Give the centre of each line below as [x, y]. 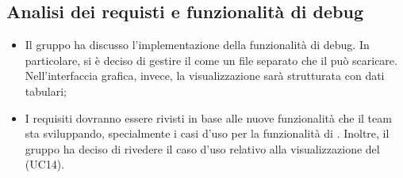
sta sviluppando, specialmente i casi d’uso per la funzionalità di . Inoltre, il [207, 133]
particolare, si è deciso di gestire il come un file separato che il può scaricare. [211, 60]
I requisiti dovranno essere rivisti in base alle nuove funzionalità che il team [208, 117]
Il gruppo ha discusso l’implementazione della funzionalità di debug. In [197, 45]
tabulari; [46, 91]
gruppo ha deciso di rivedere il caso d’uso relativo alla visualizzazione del [202, 148]
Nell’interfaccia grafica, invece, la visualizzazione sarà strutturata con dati [205, 76]
